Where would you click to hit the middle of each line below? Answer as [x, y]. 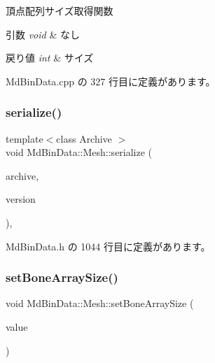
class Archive [84, 138]
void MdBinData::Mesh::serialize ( [79, 152]
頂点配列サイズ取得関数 [60, 10]
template [25, 138]
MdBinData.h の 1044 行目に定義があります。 [108, 246]
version [21, 199]
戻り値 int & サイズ [50, 58]
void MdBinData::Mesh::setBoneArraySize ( [100, 303]
